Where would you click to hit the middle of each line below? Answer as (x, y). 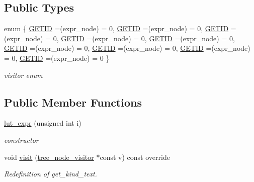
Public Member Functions (73, 102)
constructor (21, 140)
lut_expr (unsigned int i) (43, 123)
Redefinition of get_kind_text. (51, 174)
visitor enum (23, 75)
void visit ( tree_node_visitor (49, 157)
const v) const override (135, 157)
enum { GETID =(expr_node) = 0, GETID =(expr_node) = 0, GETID (116, 28)
